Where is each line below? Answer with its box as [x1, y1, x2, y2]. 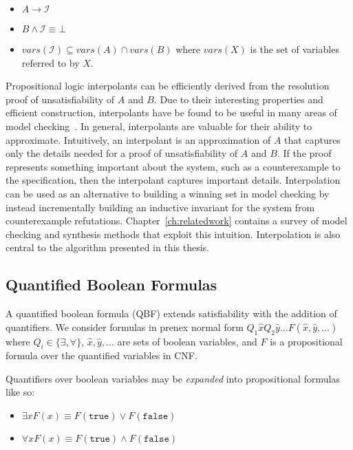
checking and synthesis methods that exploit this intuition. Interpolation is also [6, 226, 341, 241]
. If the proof [277, 146, 332, 160]
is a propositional [270, 334, 343, 348]
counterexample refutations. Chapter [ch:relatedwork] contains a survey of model [6, 213, 347, 228]
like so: [6, 385, 35, 399]
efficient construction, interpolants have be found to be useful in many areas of [6, 105, 337, 120]
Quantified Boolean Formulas [6, 274, 217, 295]
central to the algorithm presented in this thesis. [6, 240, 209, 255]
